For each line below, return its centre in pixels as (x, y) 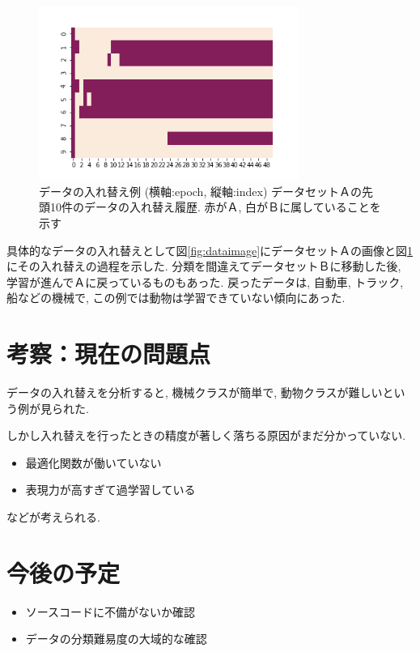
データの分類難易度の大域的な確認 (116, 639)
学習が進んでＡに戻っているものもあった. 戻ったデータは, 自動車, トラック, (205, 281)
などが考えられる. (53, 517)
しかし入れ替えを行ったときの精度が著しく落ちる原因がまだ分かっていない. (206, 435)
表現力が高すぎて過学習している (110, 490)
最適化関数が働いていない (93, 462)
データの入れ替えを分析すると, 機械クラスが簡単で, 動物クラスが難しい (195, 392)
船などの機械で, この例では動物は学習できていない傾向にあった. (176, 298)
